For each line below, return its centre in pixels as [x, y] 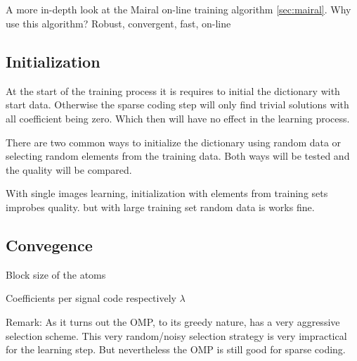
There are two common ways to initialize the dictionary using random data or [174, 142]
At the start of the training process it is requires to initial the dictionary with [173, 90]
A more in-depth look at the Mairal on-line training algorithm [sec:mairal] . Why [178, 9]
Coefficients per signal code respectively [91, 298]
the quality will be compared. [69, 169]
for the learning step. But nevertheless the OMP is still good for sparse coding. [176, 349]
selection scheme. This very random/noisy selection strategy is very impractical [176, 335]
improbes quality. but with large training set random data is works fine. [160, 207]
